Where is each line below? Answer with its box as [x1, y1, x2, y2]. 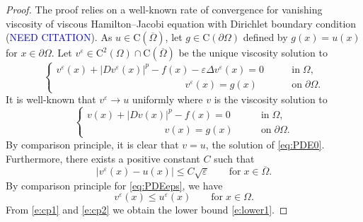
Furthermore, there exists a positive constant [6, 151, 200, 165]
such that [214, 151, 255, 165]
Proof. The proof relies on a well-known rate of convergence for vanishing [6, 2, 323, 16]
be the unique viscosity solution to [178, 45, 328, 60]
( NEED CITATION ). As [6, 30, 113, 45]
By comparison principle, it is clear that [6, 136, 179, 151]
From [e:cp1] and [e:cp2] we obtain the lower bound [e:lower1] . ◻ [6, 202, 288, 217]
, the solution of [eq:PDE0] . [205, 136, 325, 151]
